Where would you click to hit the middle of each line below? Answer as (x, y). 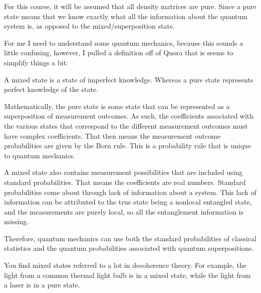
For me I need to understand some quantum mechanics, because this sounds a (124, 42)
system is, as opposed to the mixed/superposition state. (89, 26)
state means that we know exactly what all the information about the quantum (126, 16)
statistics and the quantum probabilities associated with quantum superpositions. (129, 248)
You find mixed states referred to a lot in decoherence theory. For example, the (125, 265)
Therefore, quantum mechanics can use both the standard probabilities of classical (130, 238)
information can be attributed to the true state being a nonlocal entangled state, (128, 202)
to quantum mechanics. (40, 155)
